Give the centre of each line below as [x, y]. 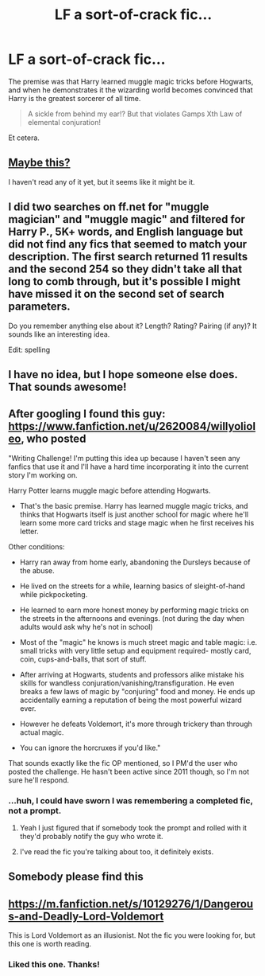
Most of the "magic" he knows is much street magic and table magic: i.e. [138, 642]
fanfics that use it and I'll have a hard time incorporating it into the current [129, 467]
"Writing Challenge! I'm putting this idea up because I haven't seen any [124, 458]
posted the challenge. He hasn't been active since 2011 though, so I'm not [129, 771]
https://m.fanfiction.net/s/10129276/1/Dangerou [131, 904]
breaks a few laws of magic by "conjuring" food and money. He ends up [137, 691]
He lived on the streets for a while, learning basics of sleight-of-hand [132, 586]
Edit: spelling [29, 349]
